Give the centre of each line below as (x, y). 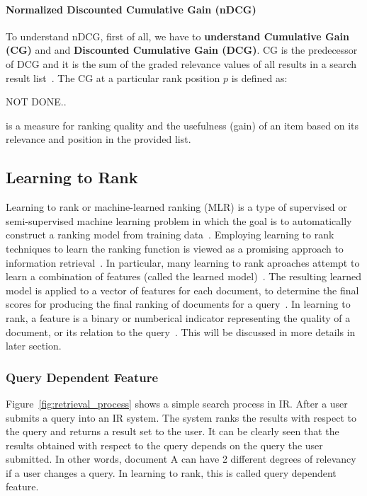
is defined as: (259, 77)
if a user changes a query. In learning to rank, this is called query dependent (171, 472)
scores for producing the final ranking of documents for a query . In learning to (178, 304)
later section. (34, 346)
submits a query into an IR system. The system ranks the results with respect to (181, 417)
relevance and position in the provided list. (98, 139)
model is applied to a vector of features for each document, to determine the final (182, 290)
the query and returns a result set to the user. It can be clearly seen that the (173, 431)
